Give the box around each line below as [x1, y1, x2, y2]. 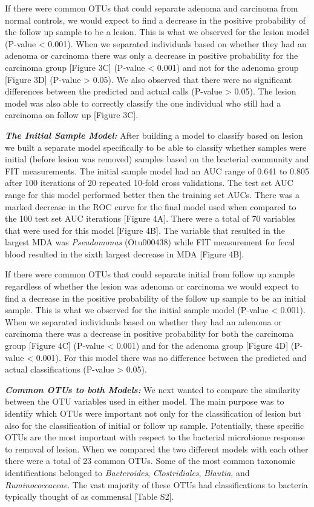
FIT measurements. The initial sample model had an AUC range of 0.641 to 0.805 [5, 164, 309, 177]
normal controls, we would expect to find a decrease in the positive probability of [5, 13, 306, 26]
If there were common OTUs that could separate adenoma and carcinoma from [5, 2, 298, 14]
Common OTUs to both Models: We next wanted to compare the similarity [5, 383, 301, 396]
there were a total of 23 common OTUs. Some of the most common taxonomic [5, 454, 296, 467]
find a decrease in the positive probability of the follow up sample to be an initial [5, 291, 306, 304]
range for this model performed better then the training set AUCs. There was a [5, 188, 300, 200]
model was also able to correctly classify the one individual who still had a [5, 96, 281, 109]
